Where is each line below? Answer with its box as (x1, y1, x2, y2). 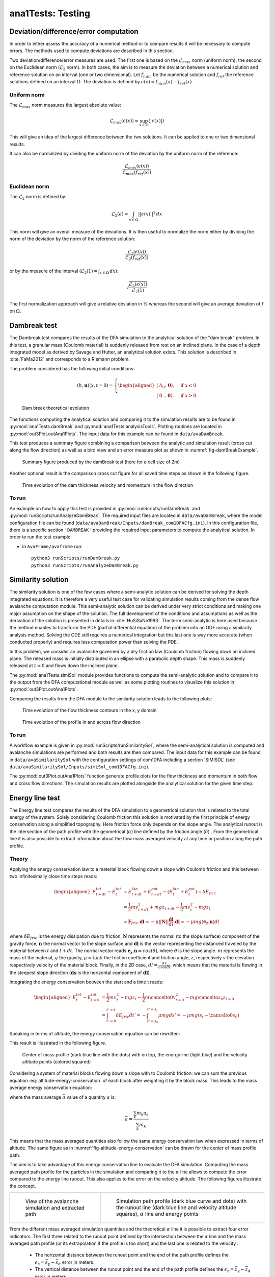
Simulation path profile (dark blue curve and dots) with (116, 1197, 247, 1204)
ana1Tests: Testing (9, 8, 91, 19)
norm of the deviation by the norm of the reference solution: (9, 235, 135, 242)
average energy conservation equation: (9, 1084, 92, 1091)
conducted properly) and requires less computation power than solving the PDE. (9, 639, 178, 645)
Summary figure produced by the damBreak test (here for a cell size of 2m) (22, 459, 180, 465)
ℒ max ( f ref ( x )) (122, 169, 152, 176)
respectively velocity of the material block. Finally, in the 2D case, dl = (9, 962, 158, 968)
